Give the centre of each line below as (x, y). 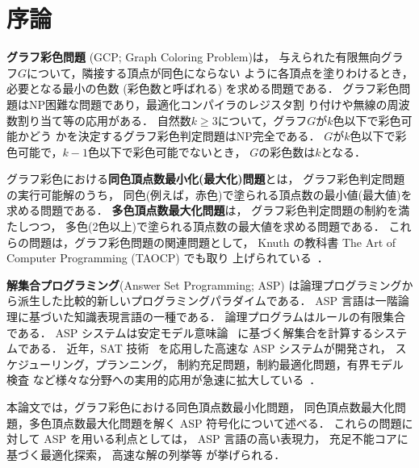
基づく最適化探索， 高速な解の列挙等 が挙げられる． (146, 454)
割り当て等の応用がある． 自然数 (104, 120)
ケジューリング (46, 364)
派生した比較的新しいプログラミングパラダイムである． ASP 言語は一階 (207, 301)
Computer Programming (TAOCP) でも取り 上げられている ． (168, 258)
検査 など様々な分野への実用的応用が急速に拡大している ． (164, 380)
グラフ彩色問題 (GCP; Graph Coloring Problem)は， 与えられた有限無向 (194, 57)
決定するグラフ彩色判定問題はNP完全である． (199, 136)
